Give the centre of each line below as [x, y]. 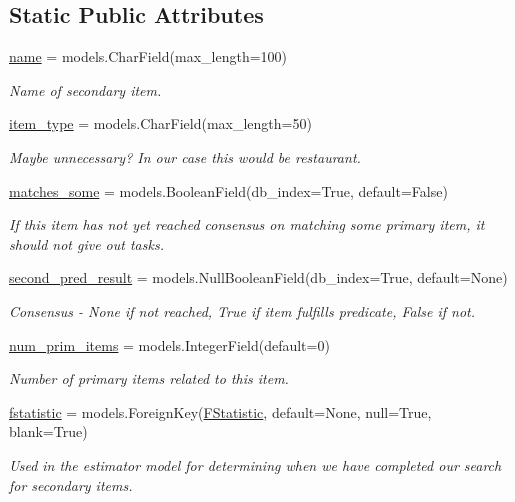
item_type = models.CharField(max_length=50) [160, 123]
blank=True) [48, 431]
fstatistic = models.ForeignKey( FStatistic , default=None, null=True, [220, 411]
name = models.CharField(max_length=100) [148, 56]
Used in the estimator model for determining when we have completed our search [255, 464]
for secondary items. [71, 484]
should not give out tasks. [86, 243]
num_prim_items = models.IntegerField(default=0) [169, 344]
